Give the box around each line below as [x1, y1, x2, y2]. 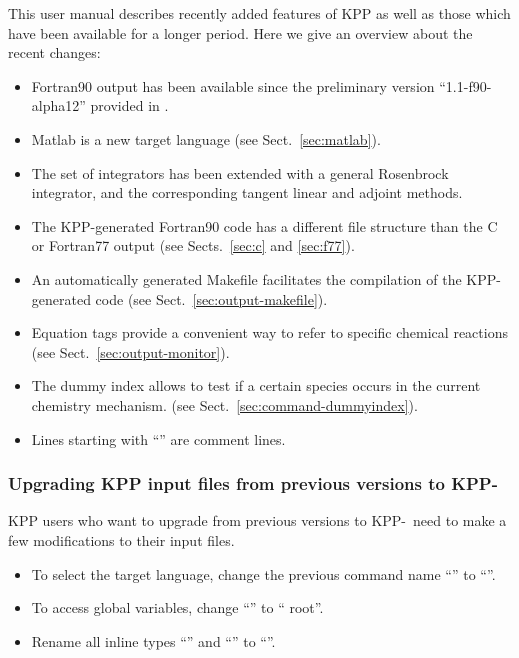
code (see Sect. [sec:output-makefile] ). [95, 288, 328, 309]
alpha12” [31, 95, 86, 116]
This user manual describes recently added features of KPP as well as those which [8, 3, 511, 23]
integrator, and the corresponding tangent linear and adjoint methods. [31, 182, 463, 203]
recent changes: [8, 42, 101, 63]
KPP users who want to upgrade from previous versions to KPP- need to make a [8, 510, 507, 531]
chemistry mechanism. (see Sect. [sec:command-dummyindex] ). [31, 394, 418, 415]
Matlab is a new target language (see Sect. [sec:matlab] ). [31, 128, 381, 149]
